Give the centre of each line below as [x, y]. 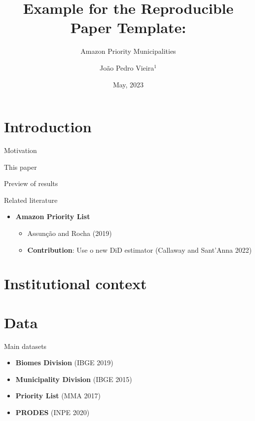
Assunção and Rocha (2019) [70, 233]
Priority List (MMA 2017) [58, 396]
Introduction [48, 127]
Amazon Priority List [53, 216]
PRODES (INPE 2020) [53, 412]
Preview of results [31, 183]
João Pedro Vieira [127, 67]
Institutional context [75, 284]
